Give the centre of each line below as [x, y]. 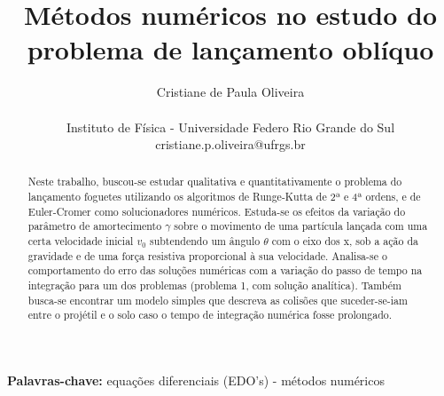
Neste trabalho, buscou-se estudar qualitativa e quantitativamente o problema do [215, 182]
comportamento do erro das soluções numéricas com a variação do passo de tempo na [225, 270]
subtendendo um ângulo [205, 241]
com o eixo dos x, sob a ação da [345, 241]
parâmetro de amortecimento [95, 226]
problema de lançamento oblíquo [230, 49]
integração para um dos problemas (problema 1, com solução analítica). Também [214, 285]
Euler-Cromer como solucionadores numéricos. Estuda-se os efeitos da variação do [217, 211]
